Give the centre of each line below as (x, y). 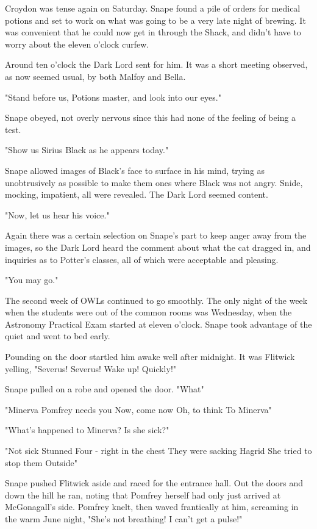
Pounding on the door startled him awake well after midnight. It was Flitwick (150, 357)
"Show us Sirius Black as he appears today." (87, 150)
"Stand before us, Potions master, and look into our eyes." (113, 97)
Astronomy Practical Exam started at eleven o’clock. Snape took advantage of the (158, 324)
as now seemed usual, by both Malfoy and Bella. (95, 76)
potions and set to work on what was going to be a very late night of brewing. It (155, 20)
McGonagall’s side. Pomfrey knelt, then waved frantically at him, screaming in (152, 507)
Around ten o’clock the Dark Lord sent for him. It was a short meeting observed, (156, 64)
